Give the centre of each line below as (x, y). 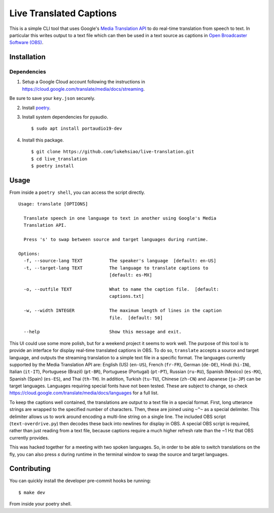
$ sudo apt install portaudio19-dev (77, 129)
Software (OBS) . (26, 43)
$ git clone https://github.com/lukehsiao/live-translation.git (113, 152)
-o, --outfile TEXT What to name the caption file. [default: (121, 289)
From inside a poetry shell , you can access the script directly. (77, 192)
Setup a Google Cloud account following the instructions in (84, 82)
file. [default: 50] (136, 318)
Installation (27, 57)
